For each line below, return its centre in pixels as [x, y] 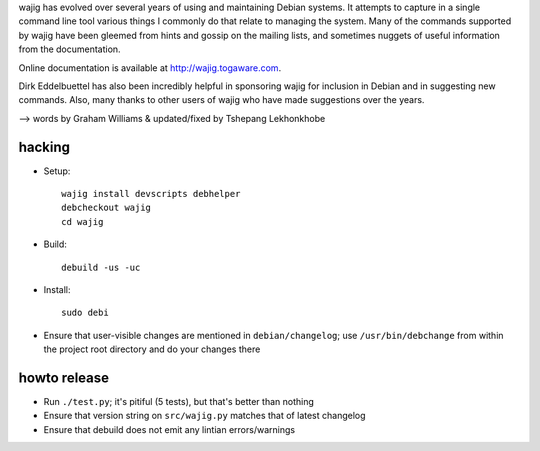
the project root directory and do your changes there [152, 349]
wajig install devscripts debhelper [151, 194]
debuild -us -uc [101, 267]
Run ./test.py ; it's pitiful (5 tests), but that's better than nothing [179, 402]
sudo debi [85, 313]
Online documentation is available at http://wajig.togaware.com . [150, 67]
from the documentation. [69, 49]
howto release [64, 377]
